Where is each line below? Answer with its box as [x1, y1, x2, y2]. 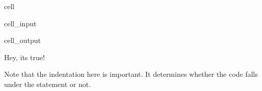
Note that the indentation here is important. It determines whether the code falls [4, 69, 258, 79]
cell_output [4, 35, 41, 45]
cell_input [4, 18, 37, 28]
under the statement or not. [4, 78, 91, 89]
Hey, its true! [4, 52, 45, 62]
